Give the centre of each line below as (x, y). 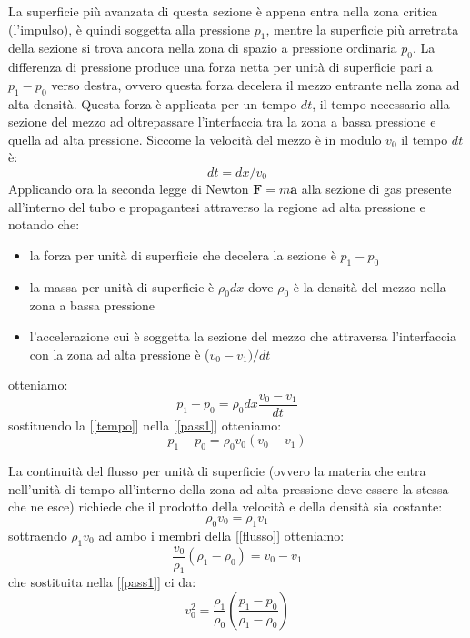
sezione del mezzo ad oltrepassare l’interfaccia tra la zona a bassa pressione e (222, 122)
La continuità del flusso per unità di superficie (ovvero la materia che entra (217, 471)
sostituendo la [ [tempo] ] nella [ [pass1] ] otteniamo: (145, 425)
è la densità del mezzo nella (370, 286)
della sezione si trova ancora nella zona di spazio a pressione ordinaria (203, 48)
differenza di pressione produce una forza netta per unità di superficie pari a (220, 67)
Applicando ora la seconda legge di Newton (129, 188)
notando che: (44, 224)
